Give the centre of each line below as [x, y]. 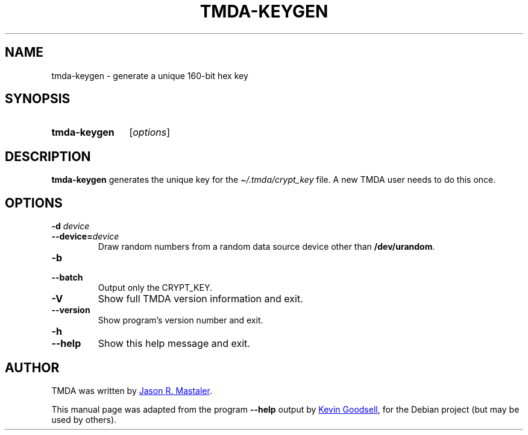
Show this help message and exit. [174, 344]
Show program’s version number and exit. [181, 320]
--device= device [85, 237]
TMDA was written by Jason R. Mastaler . [132, 390]
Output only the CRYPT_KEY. [155, 288]
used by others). [84, 419]
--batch [67, 278]
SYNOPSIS [38, 99]
